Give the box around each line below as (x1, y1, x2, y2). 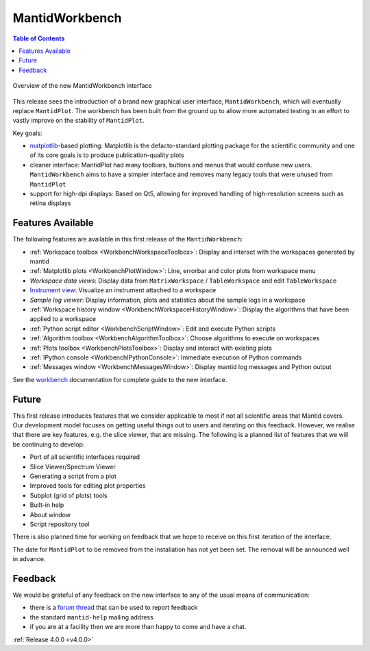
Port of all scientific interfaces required (29, 453, 140, 461)
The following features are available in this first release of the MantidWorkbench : (12, 235, 243, 244)
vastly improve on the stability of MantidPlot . (12, 117, 145, 125)
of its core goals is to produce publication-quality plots (29, 151, 184, 159)
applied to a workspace (29, 315, 96, 323)
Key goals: (12, 129, 42, 137)
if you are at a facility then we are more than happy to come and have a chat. (29, 623, 247, 631)
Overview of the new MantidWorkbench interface (12, 82, 152, 90)
